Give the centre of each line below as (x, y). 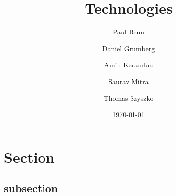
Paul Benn (129, 32)
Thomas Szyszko (129, 98)
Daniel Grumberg (129, 48)
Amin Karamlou (129, 65)
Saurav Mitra (129, 81)
